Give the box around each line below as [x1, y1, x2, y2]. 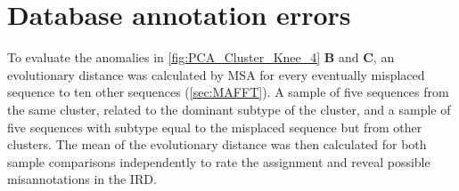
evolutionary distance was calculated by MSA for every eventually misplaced [7, 65, 425, 84]
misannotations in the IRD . [7, 170, 157, 188]
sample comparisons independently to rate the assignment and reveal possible [7, 152, 430, 171]
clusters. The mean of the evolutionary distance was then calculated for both [7, 135, 427, 154]
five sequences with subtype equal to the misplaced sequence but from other [7, 117, 422, 136]
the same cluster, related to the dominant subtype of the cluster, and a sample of [7, 99, 451, 118]
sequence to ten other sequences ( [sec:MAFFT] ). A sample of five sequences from [7, 83, 449, 101]
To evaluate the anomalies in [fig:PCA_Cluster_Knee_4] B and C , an [7, 48, 395, 67]
